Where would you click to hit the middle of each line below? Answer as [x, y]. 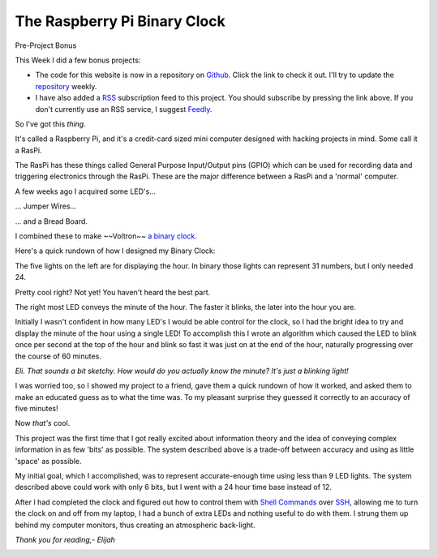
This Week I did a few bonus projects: [78, 60]
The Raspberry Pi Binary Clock [120, 21]
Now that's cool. [43, 423]
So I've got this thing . [51, 124]
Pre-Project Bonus [46, 45]
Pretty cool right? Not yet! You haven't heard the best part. [113, 292]
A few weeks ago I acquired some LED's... [85, 191]
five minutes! [36, 409]
